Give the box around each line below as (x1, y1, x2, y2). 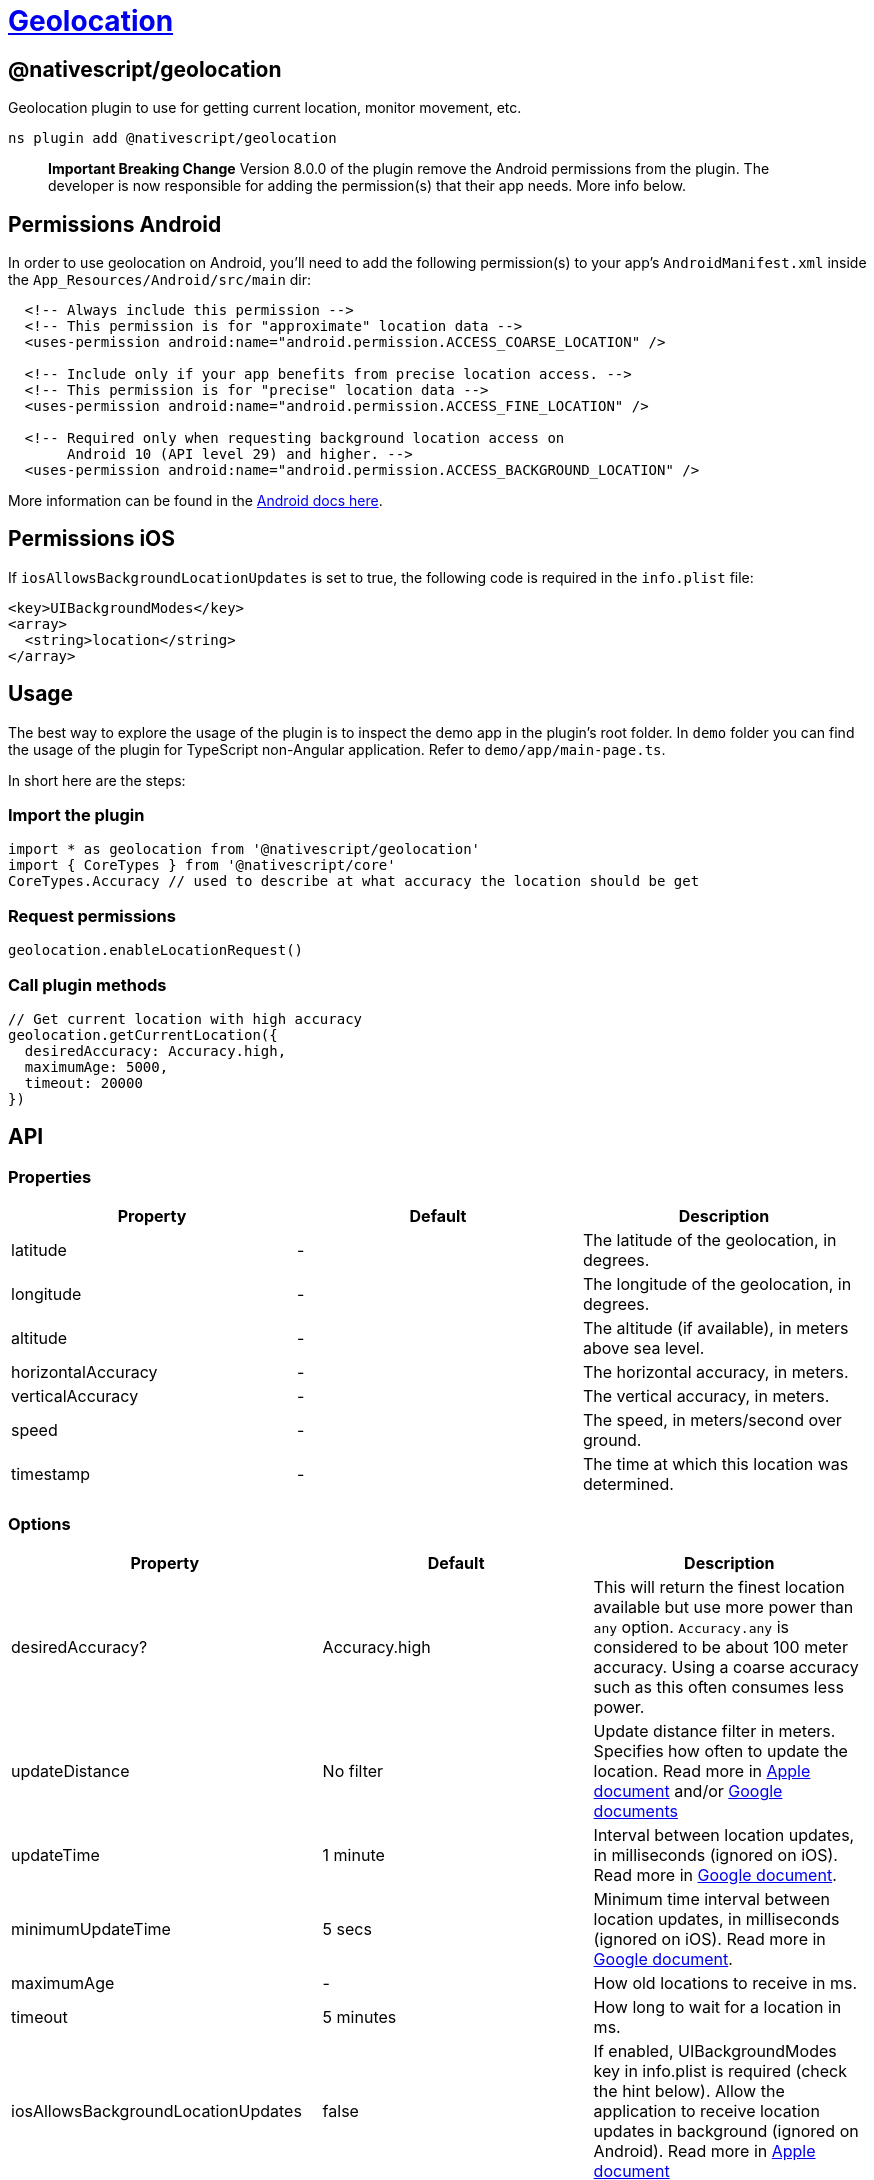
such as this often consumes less (593, 1676, 844, 1697)
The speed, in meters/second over (582, 1410, 842, 1431)
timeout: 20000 (24, 1074, 143, 1091)
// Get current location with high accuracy (8, 1010, 363, 1027)
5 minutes (322, 2006, 397, 2027)
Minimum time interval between (593, 1888, 830, 1909)
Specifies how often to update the (593, 1740, 848, 1761)
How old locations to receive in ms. (593, 1972, 858, 1993)
